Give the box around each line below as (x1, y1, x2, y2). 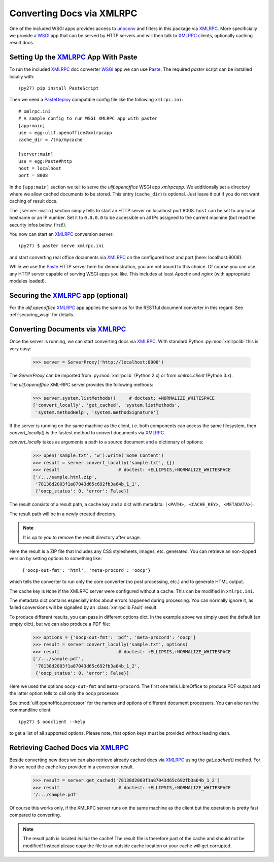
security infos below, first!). (9, 221, 67, 228)
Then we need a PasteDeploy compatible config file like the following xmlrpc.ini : (9, 97, 184, 103)
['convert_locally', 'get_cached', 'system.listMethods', (32, 402, 180, 408)
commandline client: (9, 707, 52, 713)
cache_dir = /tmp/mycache (18, 137, 83, 143)
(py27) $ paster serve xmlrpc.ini (18, 243, 104, 249)
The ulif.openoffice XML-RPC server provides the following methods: (9, 381, 153, 387)
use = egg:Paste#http (18, 158, 72, 164)
